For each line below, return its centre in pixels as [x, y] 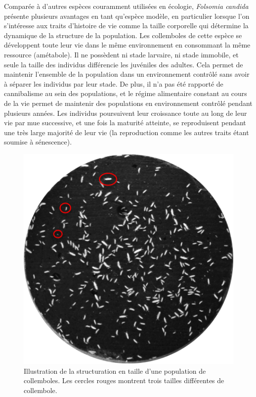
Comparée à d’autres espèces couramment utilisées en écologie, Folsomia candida [126, 6]
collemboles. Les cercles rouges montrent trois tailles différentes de [124, 380]
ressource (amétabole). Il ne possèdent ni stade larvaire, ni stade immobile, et [121, 54]
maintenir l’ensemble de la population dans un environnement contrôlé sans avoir [127, 74]
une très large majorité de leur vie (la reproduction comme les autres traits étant [127, 132]
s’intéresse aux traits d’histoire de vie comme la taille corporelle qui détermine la [126, 25]
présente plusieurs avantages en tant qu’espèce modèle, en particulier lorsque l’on [127, 16]
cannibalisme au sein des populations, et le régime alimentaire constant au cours [126, 93]
